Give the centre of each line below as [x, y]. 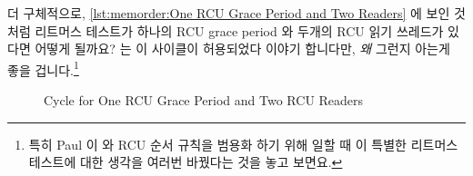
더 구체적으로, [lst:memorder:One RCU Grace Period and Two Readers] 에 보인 [229, 13]
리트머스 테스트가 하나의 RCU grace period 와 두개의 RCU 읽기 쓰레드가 [239, 30]
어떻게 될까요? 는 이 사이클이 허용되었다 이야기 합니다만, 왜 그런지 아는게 [242, 49]
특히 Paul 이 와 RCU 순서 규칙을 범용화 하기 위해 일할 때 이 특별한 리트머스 [243, 144]
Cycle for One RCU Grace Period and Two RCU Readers [204, 100]
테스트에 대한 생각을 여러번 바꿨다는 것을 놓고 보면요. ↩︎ [186, 162]
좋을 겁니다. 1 [43, 68]
